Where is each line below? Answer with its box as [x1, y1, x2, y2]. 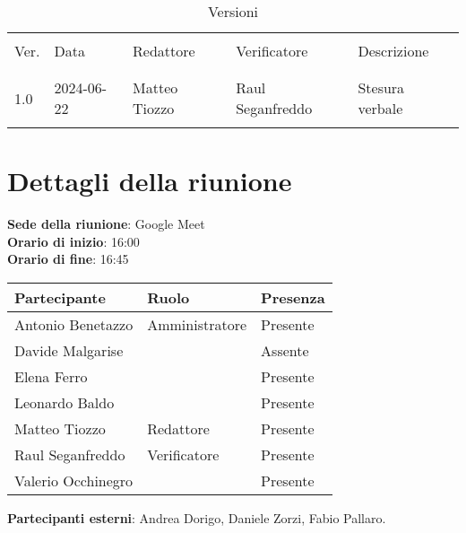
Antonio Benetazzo [14, 313, 134, 335]
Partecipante [14, 286, 106, 308]
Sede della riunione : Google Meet [7, 214, 205, 233]
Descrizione [358, 40, 429, 61]
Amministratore [147, 313, 247, 335]
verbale [358, 98, 403, 118]
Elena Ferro [14, 365, 88, 387]
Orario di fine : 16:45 [7, 249, 129, 268]
